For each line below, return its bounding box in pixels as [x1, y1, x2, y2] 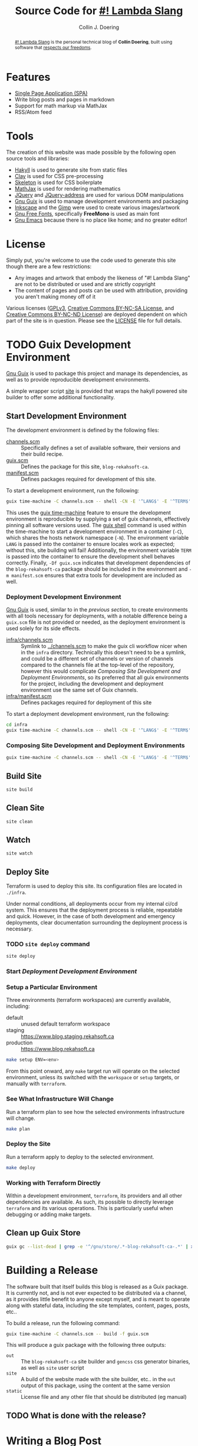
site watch [6, 850, 33, 856]
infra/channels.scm [6, 636, 53, 643]
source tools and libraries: [6, 155, 70, 162]
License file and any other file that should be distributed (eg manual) [21, 1394, 187, 1401]
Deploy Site [6, 867, 49, 877]
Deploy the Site [6, 1140, 51, 1148]
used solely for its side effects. [6, 625, 81, 632]
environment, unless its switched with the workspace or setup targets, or [6, 1074, 180, 1081]
